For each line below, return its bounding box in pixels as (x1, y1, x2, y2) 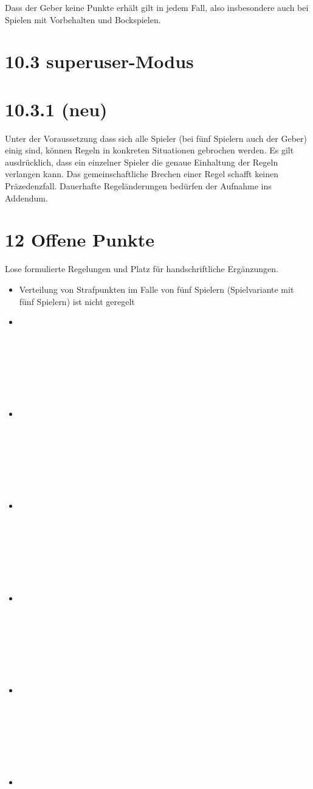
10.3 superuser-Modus (5, 49, 194, 74)
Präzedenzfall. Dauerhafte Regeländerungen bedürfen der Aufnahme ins (5, 180, 272, 192)
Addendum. (5, 191, 48, 204)
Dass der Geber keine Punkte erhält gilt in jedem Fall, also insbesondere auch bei (5, 1, 309, 13)
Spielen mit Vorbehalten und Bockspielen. (5, 13, 161, 26)
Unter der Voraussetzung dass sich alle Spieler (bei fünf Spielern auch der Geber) (5, 131, 307, 144)
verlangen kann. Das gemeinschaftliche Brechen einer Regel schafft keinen (5, 167, 279, 180)
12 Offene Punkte (5, 227, 155, 252)
